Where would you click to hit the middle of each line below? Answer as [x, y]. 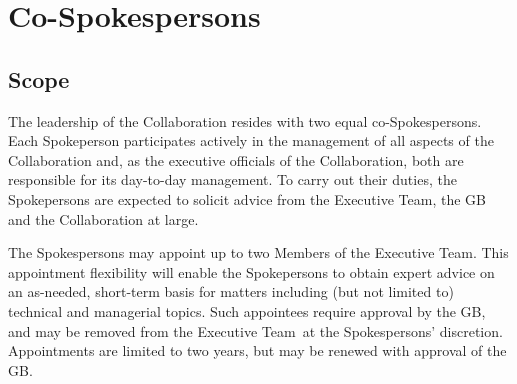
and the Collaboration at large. [103, 218]
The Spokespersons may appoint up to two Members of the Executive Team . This [258, 252]
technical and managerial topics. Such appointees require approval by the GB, [247, 310]
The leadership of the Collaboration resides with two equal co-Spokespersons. [245, 120]
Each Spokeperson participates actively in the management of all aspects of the [251, 140]
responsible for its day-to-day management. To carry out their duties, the [232, 179]
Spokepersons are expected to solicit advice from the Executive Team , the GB [247, 198]
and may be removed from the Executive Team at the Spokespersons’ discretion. [255, 330]
